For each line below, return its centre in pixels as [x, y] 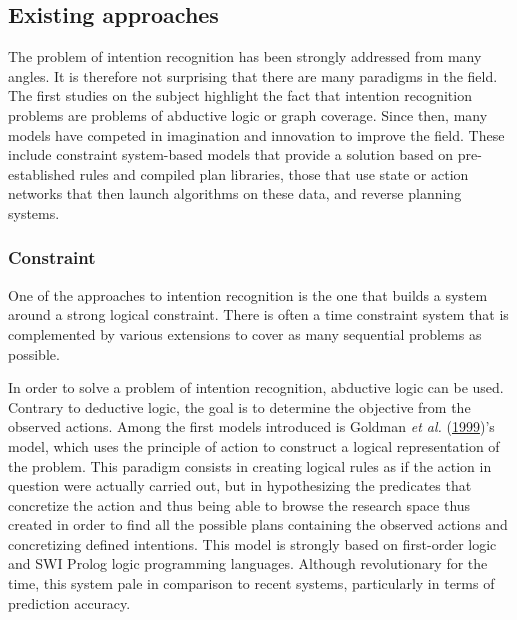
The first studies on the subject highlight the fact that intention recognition [240, 95]
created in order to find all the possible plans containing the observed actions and [258, 524]
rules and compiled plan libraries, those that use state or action [274, 173]
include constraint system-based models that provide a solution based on [231, 154]
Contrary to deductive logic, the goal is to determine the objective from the [239, 406]
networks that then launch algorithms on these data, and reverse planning [235, 193]
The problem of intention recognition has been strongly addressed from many [245, 56]
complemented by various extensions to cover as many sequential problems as [245, 333]
